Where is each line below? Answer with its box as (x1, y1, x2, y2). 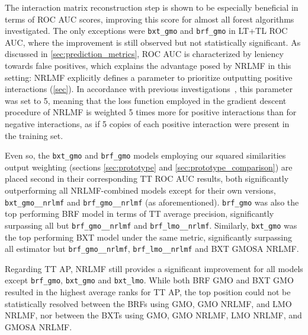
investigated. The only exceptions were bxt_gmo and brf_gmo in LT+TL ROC (5, 24, 288, 37)
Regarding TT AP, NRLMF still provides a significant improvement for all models (5, 262, 303, 274)
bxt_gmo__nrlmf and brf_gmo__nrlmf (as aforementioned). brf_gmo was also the (5, 195, 299, 208)
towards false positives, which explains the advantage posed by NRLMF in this (5, 59, 291, 72)
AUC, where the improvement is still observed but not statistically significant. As (5, 36, 301, 48)
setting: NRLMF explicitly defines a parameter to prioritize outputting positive (5, 71, 293, 83)
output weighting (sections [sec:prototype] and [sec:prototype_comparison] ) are (5, 160, 293, 173)
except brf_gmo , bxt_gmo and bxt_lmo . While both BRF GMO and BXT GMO (5, 274, 294, 286)
